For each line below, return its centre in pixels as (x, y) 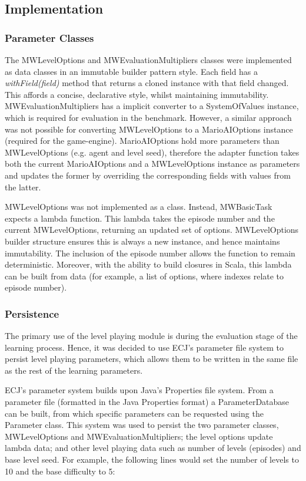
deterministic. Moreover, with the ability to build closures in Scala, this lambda (148, 264)
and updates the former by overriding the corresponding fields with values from (148, 175)
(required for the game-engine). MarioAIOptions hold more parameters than (142, 141)
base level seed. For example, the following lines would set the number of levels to (152, 459)
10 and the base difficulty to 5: (60, 471)
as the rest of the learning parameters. (74, 370)
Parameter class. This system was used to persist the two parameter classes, (142, 425)
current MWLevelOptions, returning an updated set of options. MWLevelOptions (152, 230)
